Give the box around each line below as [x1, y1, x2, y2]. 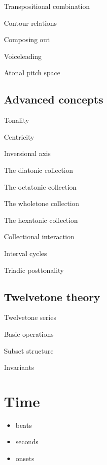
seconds [15, 436, 38, 447]
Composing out [4, 34, 50, 45]
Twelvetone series [4, 312, 56, 322]
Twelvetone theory [4, 289, 101, 304]
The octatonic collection [4, 181, 77, 192]
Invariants [4, 362, 34, 372]
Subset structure [4, 345, 54, 356]
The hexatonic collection [4, 214, 78, 225]
